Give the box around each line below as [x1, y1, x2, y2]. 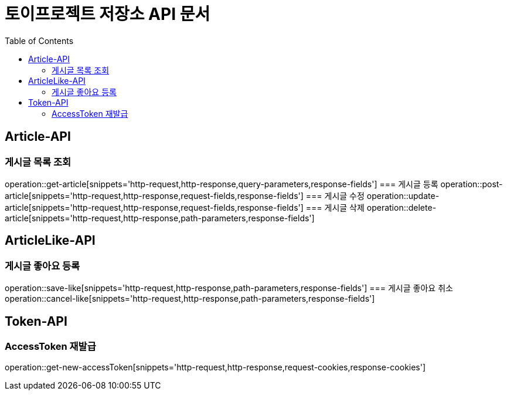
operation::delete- [366, 202, 437, 212]
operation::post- [440, 178, 503, 189]
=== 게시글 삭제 [305, 202, 365, 212]
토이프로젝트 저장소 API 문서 [5, 4, 210, 24]
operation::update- [366, 190, 440, 201]
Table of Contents [5, 35, 74, 46]
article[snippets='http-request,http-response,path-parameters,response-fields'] [5, 212, 315, 223]
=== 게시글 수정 [305, 190, 365, 201]
